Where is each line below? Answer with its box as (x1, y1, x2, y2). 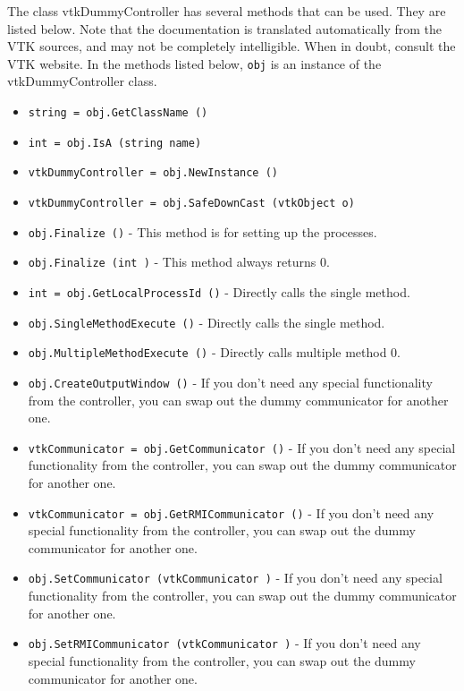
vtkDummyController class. (7, 72, 157, 90)
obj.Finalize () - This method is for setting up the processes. (28, 222, 377, 241)
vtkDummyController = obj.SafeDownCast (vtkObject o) (28, 197, 355, 209)
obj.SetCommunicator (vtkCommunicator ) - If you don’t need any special (28, 568, 443, 587)
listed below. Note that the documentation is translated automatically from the (7, 19, 443, 38)
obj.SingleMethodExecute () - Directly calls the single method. (28, 312, 385, 331)
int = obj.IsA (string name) (28, 136, 202, 149)
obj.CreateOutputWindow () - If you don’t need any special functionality (28, 372, 433, 391)
